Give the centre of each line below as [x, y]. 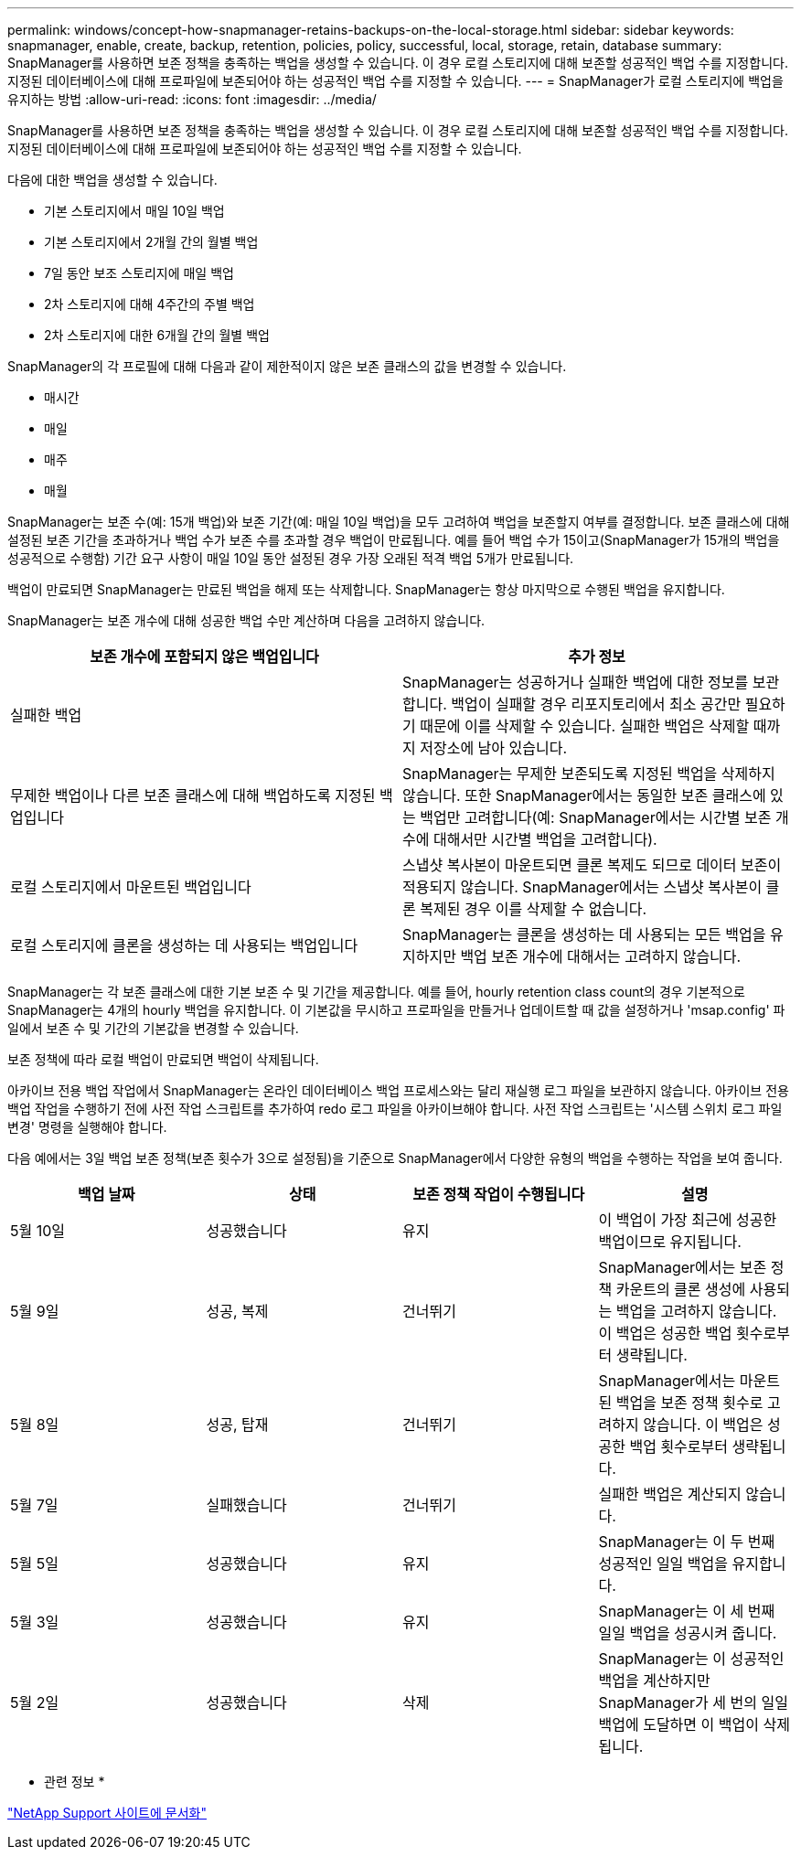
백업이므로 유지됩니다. [670, 1242]
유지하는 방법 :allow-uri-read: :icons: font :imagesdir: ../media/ [192, 99]
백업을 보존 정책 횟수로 [689, 1403]
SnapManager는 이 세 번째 [687, 1611]
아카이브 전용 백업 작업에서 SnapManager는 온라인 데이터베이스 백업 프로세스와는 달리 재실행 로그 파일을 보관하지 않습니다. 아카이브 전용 [398, 1090]
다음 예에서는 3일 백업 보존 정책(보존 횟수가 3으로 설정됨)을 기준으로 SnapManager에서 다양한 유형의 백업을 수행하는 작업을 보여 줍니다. [395, 1158]
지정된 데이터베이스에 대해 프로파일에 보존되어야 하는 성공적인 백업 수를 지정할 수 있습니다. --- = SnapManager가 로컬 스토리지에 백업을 [395, 81]
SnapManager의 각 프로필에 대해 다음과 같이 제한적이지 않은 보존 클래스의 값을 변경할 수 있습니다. [287, 366]
